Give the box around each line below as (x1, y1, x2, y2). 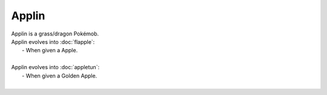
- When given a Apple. (22, 47, 78, 54)
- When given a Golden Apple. (22, 72, 97, 79)
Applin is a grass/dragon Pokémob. (11, 30, 99, 37)
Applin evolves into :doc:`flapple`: (11, 38, 95, 45)
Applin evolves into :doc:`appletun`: (11, 64, 100, 71)
